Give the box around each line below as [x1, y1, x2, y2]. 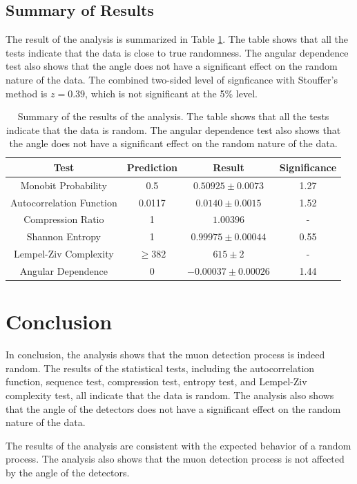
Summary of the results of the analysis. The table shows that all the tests [17, 109, 329, 124]
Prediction [126, 159, 178, 174]
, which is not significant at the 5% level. [85, 86, 258, 100]
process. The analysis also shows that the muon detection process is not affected [6, 452, 345, 466]
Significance [279, 159, 337, 174]
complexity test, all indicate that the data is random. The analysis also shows [6, 388, 334, 403]
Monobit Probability [20, 177, 107, 192]
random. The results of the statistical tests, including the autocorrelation [6, 360, 315, 375]
